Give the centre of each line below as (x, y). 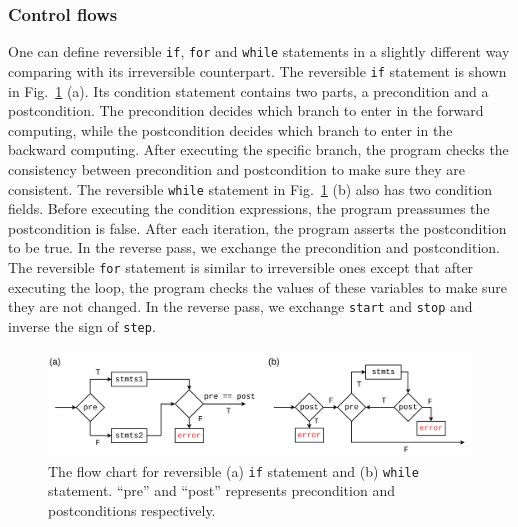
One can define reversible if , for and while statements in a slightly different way (259, 51)
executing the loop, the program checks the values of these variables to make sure (258, 286)
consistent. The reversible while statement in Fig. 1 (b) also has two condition (250, 188)
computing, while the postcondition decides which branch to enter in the (230, 129)
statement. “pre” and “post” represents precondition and (221, 490)
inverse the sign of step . (82, 325)
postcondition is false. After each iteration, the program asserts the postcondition (257, 227)
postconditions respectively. (132, 509)
